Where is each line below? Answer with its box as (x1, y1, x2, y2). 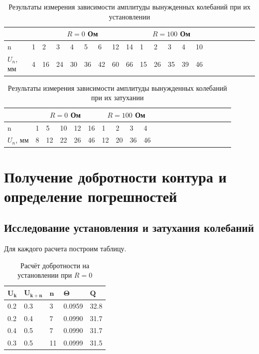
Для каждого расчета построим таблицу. (4, 243, 127, 254)
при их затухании (91, 92, 144, 103)
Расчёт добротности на (20, 260, 90, 270)
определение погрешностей (4, 185, 177, 206)
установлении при (17, 270, 72, 280)
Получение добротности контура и (4, 166, 227, 186)
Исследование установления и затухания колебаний (4, 220, 254, 235)
